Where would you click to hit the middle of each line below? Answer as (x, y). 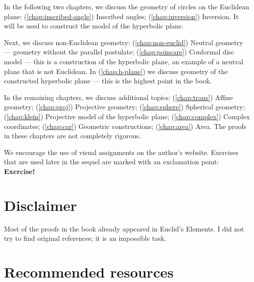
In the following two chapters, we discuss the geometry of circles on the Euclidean (127, 6)
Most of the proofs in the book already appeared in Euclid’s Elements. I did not (124, 228)
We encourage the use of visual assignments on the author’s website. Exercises (121, 152)
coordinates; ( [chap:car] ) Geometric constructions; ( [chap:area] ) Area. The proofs (125, 126)
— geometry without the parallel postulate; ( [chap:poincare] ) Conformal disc (119, 52)
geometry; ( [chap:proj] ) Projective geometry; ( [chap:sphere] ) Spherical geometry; (125, 107)
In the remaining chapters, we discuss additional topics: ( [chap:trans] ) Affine (118, 97)
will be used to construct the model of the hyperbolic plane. (94, 26)
